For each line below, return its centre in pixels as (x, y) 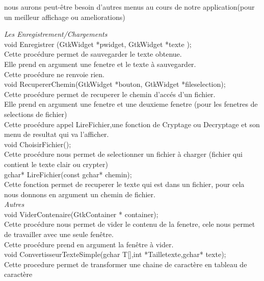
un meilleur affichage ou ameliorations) (65, 17)
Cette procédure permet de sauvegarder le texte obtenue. (93, 54)
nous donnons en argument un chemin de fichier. (80, 194)
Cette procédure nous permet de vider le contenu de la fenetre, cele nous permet (130, 224)
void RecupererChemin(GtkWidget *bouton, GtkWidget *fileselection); (115, 84)
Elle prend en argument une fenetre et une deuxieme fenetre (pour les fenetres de (131, 104)
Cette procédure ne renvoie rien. (54, 74)
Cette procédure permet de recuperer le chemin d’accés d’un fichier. (110, 94)
